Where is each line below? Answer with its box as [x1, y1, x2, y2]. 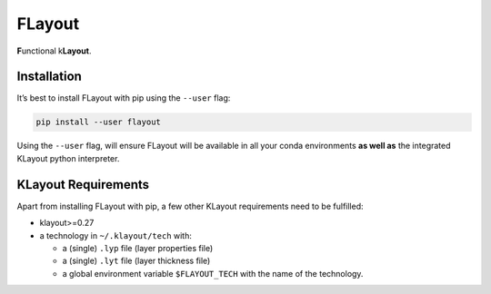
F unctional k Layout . [16, 45, 92, 56]
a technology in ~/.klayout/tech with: [39, 230, 193, 240]
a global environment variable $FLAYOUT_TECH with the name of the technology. [62, 268, 364, 279]
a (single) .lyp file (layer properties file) [62, 242, 214, 253]
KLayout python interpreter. [16, 152, 120, 163]
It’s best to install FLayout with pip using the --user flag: [16, 93, 231, 103]
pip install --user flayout [35, 117, 161, 127]
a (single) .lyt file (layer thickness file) [62, 255, 211, 267]
